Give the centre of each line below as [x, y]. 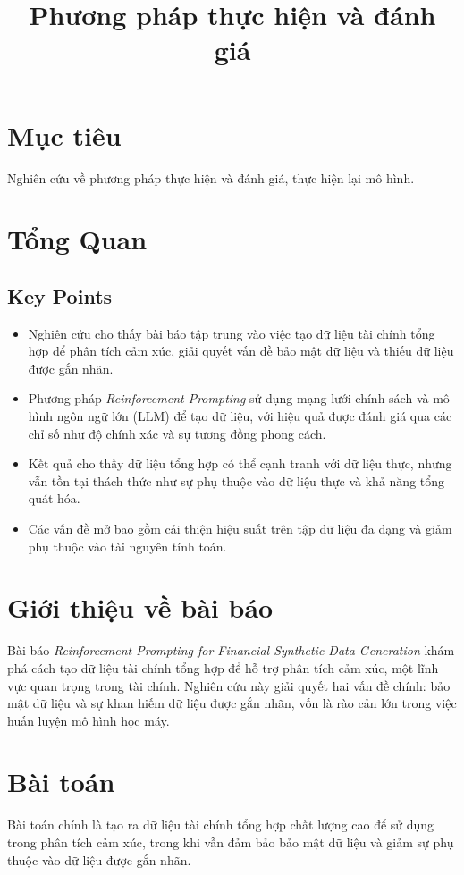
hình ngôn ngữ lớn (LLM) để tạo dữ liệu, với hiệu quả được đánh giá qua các [240, 416]
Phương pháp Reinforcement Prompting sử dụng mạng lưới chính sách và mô [239, 398]
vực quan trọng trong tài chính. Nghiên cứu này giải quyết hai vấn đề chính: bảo [229, 685]
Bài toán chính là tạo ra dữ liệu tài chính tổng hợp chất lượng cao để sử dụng [221, 825]
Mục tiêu [64, 135]
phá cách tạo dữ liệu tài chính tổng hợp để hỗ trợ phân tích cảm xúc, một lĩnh [223, 667]
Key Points [60, 295]
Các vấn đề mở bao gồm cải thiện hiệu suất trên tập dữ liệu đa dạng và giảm [240, 529]
